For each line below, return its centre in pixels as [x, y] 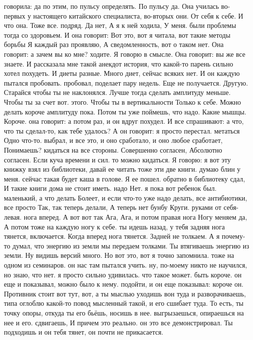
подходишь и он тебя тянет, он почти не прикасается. [84, 332]
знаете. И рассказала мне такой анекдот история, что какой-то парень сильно [119, 63]
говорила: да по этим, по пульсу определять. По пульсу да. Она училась [112, 6]
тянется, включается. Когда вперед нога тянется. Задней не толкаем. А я [112, 236]
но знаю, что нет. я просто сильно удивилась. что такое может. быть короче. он [123, 274]
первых [15, 15]
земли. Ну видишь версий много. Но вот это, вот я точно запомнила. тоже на [119, 255]
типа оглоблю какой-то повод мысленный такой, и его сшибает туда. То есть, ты [124, 303]
